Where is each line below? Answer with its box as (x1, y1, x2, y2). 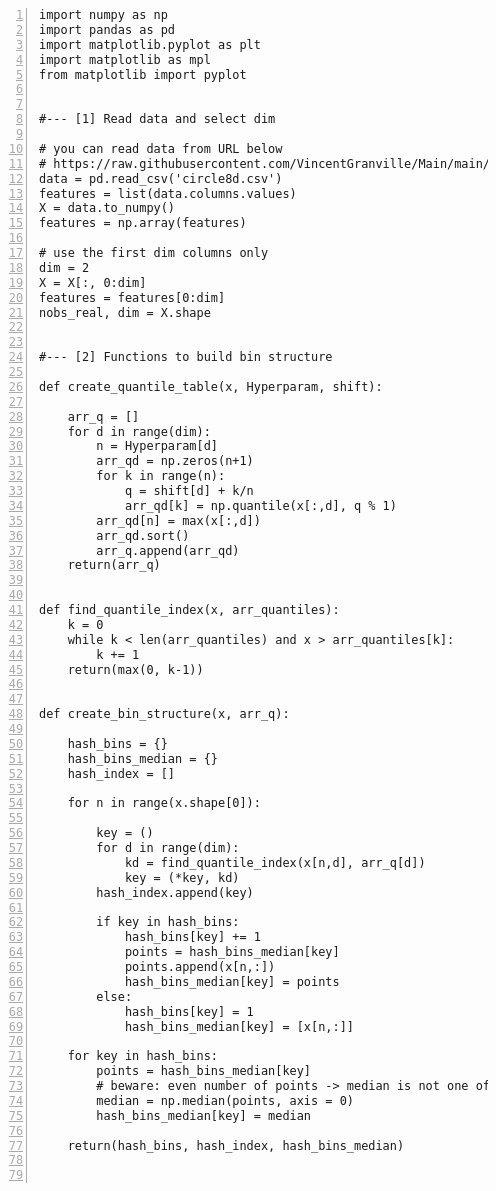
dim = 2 (39, 260, 90, 275)
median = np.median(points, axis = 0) (96, 1093, 354, 1108)
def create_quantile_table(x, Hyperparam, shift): (39, 379, 383, 394)
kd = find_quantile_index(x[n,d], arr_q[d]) (124, 855, 426, 870)
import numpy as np (39, 8, 168, 22)
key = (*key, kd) (124, 870, 240, 885)
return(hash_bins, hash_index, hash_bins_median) (67, 1138, 405, 1153)
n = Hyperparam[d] (96, 439, 218, 454)
